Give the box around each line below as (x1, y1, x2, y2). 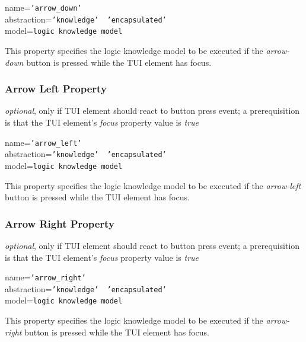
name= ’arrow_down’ (5, 1, 82, 13)
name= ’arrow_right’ (5, 271, 86, 283)
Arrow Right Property (5, 216, 114, 231)
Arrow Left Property (5, 81, 107, 96)
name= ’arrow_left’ (5, 136, 82, 148)
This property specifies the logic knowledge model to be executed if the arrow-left (5, 179, 301, 191)
